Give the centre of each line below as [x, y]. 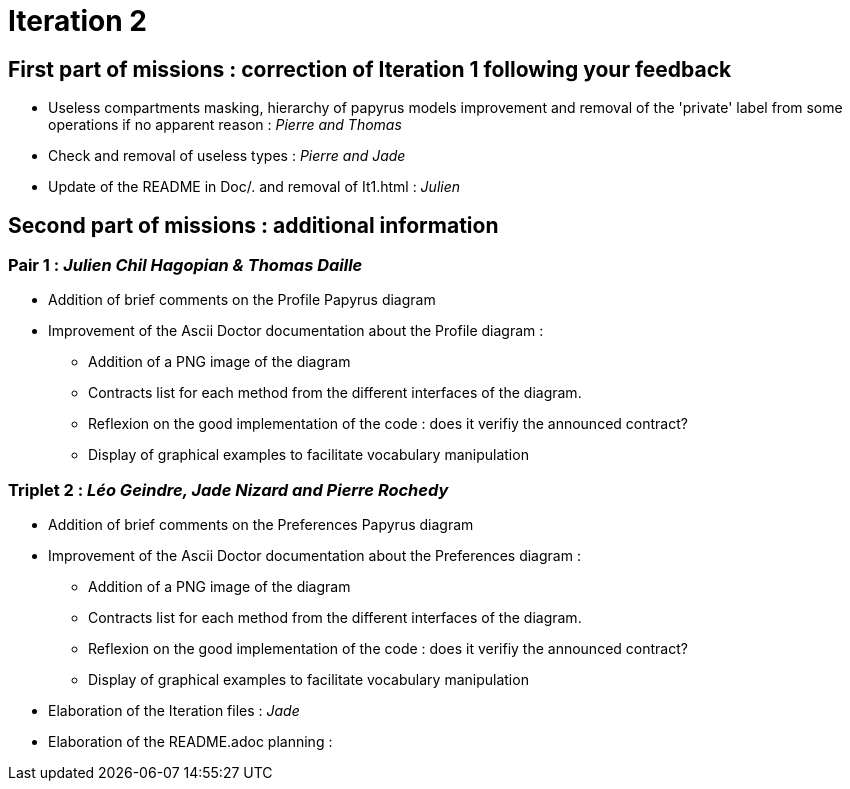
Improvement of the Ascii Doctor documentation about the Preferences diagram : [314, 556]
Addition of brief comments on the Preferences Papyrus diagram [261, 525]
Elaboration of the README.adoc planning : [190, 742]
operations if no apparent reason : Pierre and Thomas [225, 125]
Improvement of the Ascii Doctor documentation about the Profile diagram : [296, 331]
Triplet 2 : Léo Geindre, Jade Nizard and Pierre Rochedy [228, 489]
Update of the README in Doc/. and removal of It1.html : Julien [254, 187]
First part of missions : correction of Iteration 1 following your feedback [370, 69]
